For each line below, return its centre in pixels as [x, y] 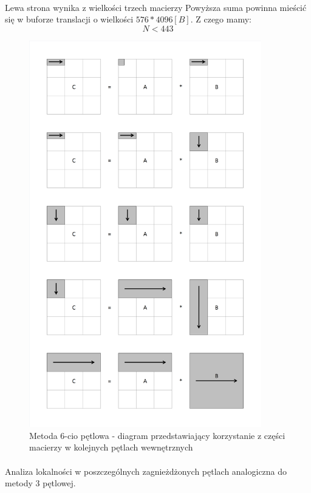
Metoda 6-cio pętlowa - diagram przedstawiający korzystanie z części [157, 435]
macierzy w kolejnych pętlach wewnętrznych [111, 447]
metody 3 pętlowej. [40, 483]
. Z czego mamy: [221, 19]
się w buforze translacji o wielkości [69, 19]
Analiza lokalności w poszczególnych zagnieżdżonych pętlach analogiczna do [146, 471]
